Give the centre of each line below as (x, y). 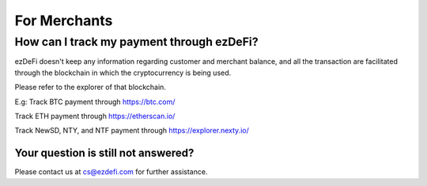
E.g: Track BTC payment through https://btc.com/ (95, 102)
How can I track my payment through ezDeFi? (136, 42)
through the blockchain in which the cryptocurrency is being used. (123, 73)
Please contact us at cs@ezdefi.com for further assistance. (111, 172)
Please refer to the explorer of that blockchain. (90, 87)
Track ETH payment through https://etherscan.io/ (95, 116)
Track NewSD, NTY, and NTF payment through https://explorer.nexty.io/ (132, 131)
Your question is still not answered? (104, 153)
